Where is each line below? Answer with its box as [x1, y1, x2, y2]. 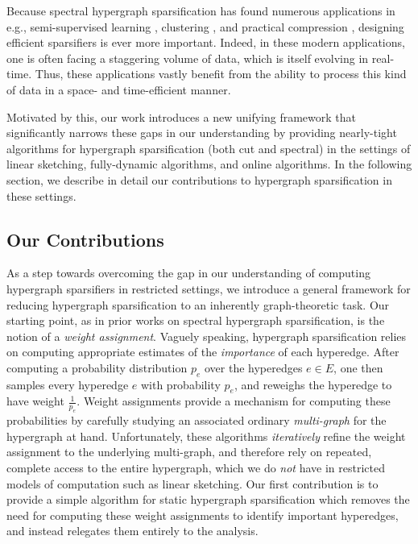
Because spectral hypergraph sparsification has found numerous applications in [6, 2, 395, 19]
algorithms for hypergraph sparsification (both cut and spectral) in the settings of [6, 139, 411, 156]
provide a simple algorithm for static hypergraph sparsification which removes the [6, 491, 410, 508]
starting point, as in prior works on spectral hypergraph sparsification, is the [6, 312, 385, 329]
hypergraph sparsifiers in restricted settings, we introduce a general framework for [6, 280, 411, 297]
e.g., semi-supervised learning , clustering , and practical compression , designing [6, 18, 404, 35]
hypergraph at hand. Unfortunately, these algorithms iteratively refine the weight [6, 427, 406, 444]
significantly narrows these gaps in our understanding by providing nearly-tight [6, 124, 397, 141]
